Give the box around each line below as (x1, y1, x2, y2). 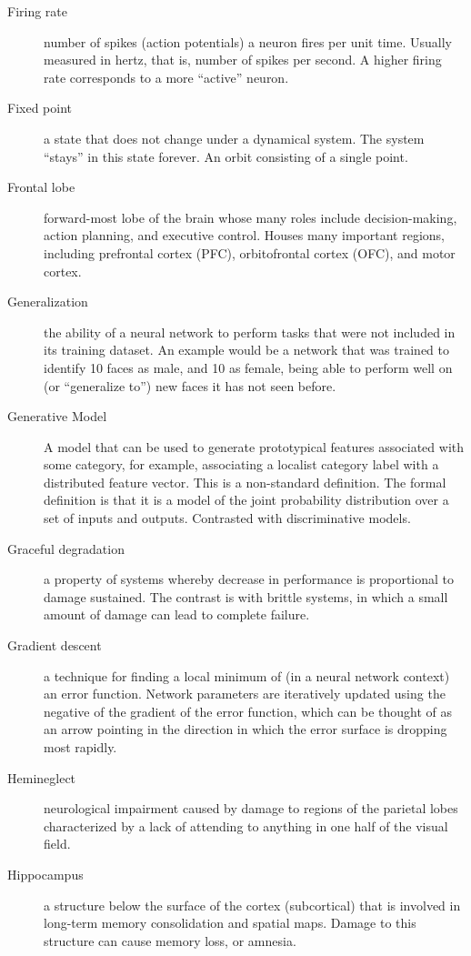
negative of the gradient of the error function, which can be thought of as (44, 701, 453, 720)
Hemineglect (7, 768, 76, 787)
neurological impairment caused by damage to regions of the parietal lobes (44, 799, 458, 818)
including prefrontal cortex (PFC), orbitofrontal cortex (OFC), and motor (44, 243, 456, 262)
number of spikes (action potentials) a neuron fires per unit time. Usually (44, 32, 452, 51)
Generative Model (7, 407, 107, 426)
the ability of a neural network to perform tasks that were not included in (44, 322, 456, 341)
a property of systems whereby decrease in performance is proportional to (44, 569, 455, 589)
